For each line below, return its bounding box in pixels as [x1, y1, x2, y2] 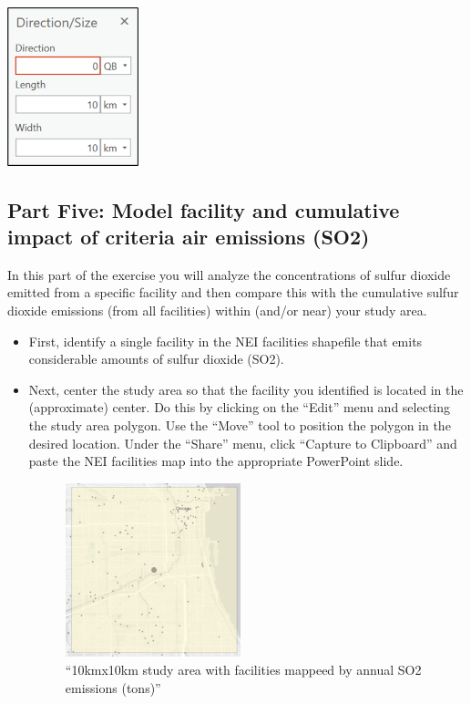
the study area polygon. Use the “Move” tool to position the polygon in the [28, 415, 451, 434]
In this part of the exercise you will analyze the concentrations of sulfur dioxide [7, 264, 451, 284]
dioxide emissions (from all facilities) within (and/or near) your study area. [7, 300, 427, 319]
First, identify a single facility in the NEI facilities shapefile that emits [28, 331, 423, 350]
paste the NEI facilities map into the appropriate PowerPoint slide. [28, 451, 404, 471]
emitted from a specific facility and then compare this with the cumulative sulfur [7, 283, 459, 302]
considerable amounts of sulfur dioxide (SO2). [28, 349, 284, 368]
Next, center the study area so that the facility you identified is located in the [28, 379, 464, 399]
